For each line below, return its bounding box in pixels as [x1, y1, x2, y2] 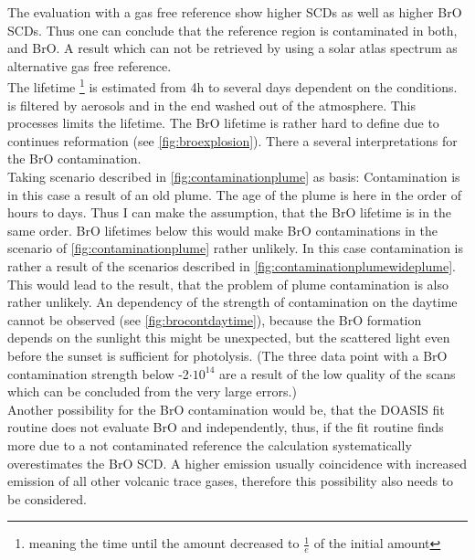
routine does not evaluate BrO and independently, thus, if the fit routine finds [7, 417, 444, 437]
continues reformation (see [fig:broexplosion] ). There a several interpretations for [7, 131, 458, 150]
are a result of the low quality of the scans [218, 364, 456, 383]
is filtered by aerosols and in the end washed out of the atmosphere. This [7, 95, 417, 114]
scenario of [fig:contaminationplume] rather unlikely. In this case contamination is [7, 238, 464, 258]
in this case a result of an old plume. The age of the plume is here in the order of [7, 185, 462, 204]
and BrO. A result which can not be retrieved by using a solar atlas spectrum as [7, 38, 458, 58]
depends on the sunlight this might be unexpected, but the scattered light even [7, 328, 450, 347]
